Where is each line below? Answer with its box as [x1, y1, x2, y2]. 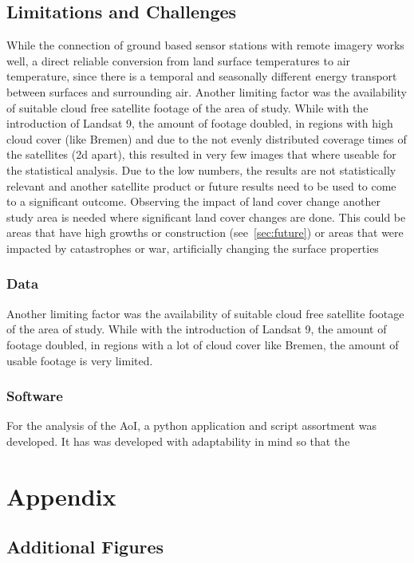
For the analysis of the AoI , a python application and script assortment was [6, 417, 377, 434]
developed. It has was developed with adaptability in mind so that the [6, 432, 350, 449]
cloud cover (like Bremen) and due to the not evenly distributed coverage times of [6, 130, 407, 147]
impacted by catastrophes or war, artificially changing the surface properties [6, 239, 379, 256]
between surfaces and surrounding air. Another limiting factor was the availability [6, 83, 407, 100]
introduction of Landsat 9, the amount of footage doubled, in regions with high [6, 115, 393, 132]
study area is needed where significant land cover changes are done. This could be [6, 208, 406, 225]
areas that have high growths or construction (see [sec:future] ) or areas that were [6, 224, 404, 241]
